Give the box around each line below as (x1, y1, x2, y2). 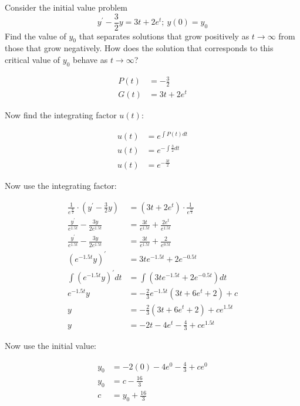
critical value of (5, 54, 60, 66)
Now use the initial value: (5, 340, 97, 352)
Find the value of (5, 29, 66, 42)
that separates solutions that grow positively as (79, 29, 250, 42)
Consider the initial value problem (5, 1, 128, 13)
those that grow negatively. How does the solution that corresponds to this (5, 42, 274, 54)
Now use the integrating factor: (5, 179, 117, 191)
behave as (73, 54, 108, 66)
